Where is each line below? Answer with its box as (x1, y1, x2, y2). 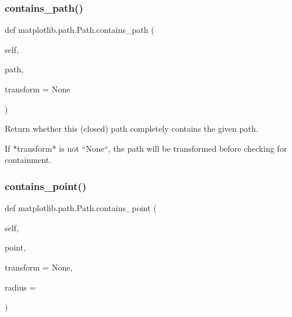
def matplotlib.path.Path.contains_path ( (5, 24, 155, 36)
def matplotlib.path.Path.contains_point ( (5, 202, 157, 214)
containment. (5, 154, 52, 166)
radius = (5, 281, 36, 293)
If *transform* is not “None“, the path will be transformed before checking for (5, 142, 287, 154)
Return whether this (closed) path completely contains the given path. (5, 122, 259, 135)
